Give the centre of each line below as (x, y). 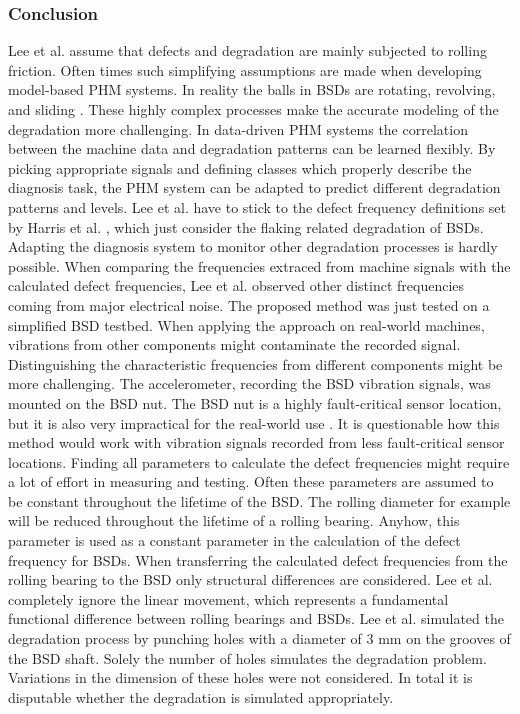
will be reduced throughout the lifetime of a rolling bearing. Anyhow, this (234, 520)
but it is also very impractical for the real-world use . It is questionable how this (254, 422)
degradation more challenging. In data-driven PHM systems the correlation (238, 128)
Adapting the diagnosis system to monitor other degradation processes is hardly (253, 246)
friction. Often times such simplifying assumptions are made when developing (245, 69)
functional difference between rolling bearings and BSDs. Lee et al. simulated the (256, 618)
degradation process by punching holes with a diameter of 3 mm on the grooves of (259, 638)
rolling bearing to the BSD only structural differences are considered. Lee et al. (250, 579)
